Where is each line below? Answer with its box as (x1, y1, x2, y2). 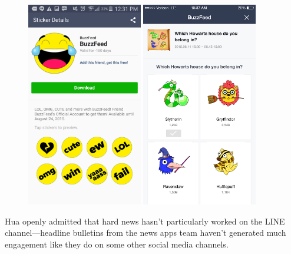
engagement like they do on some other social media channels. (5, 238, 229, 250)
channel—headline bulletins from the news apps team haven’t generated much (5, 226, 286, 239)
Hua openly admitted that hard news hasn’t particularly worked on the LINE (5, 215, 285, 227)
